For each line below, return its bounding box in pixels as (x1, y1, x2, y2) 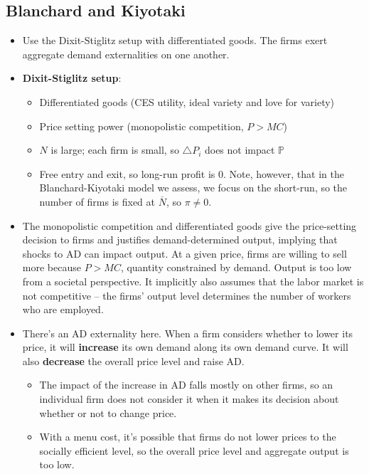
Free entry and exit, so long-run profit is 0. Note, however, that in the (39, 166, 344, 181)
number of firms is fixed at (39, 194, 155, 209)
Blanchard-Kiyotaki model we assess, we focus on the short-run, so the (39, 180, 348, 195)
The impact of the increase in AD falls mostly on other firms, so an (39, 377, 333, 392)
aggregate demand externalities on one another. (22, 46, 230, 61)
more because (22, 260, 81, 275)
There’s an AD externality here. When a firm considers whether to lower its (22, 325, 353, 340)
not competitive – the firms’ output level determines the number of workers (22, 288, 351, 302)
